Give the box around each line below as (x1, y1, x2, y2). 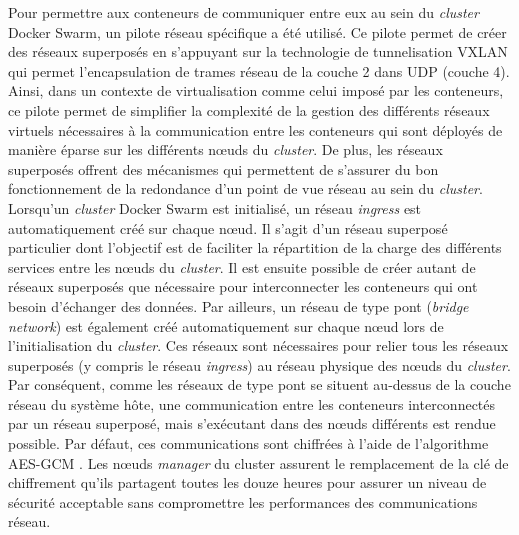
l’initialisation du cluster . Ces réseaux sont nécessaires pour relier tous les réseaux (8, 335, 509, 356)
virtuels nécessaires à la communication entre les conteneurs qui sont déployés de (8, 119, 503, 140)
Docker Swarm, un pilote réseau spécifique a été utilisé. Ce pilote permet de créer (8, 21, 507, 42)
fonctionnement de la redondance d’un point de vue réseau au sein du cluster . (8, 178, 483, 199)
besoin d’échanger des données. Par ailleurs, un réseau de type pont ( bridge (8, 295, 469, 316)
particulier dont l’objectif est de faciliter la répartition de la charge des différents (8, 237, 502, 258)
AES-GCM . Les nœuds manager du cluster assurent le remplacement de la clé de (8, 452, 509, 473)
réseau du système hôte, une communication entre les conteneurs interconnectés (8, 393, 496, 414)
